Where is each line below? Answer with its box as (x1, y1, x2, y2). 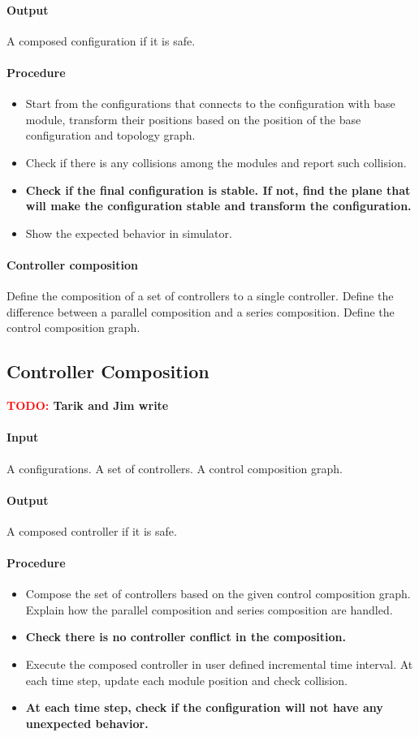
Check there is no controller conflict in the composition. (25, 628, 346, 645)
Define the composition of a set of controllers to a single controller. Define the (6, 287, 394, 304)
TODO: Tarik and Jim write (6, 397, 169, 414)
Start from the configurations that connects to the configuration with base (25, 95, 395, 112)
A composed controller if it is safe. (6, 522, 177, 539)
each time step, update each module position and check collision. (25, 671, 348, 688)
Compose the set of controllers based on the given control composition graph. (25, 585, 411, 602)
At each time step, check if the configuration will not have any (25, 699, 383, 716)
